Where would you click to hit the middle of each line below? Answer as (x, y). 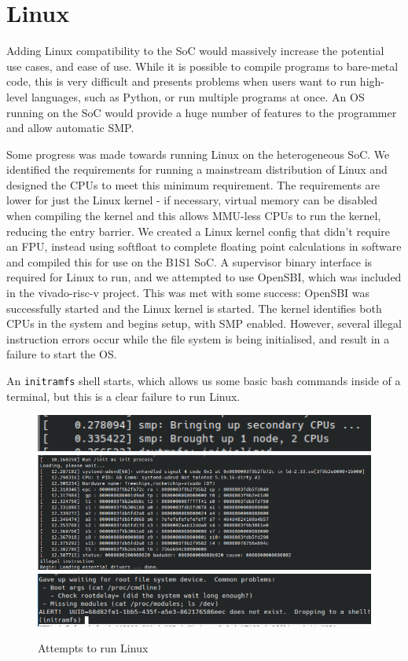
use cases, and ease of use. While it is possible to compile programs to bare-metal (202, 66)
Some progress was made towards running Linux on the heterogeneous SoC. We (198, 154)
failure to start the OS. (62, 354)
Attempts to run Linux (93, 648)
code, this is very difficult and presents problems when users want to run (182, 81)
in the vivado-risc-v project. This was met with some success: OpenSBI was (188, 293)
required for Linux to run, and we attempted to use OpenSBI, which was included (204, 277)
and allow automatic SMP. (70, 128)
